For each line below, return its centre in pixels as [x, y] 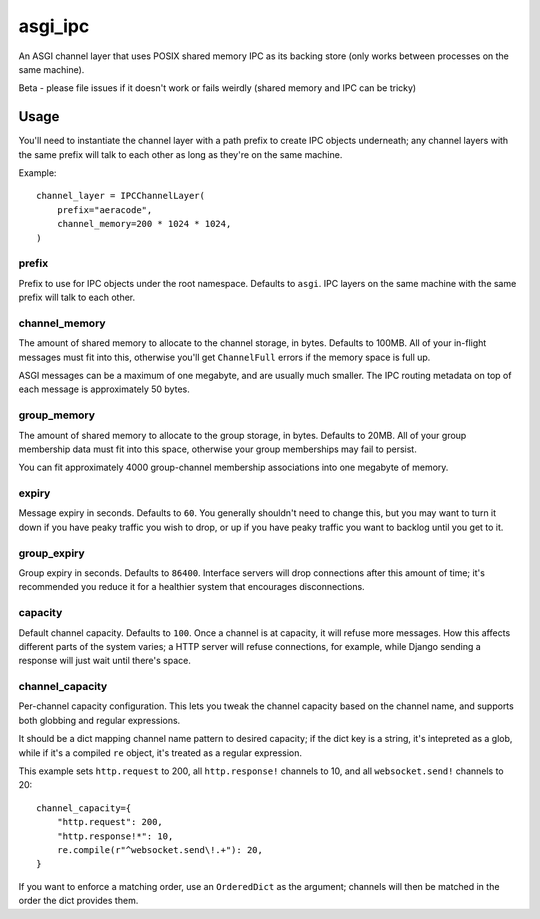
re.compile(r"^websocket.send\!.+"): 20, [160, 849]
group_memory [56, 415]
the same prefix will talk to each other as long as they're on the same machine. [180, 154]
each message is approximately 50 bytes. [104, 389]
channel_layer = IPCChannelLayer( [120, 196]
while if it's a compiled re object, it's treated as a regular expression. [160, 752]
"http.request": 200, [110, 822]
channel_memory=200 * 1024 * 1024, [144, 224]
